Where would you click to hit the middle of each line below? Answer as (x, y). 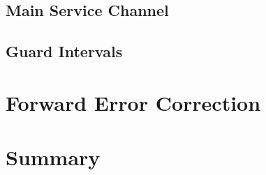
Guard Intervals (64, 51)
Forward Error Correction (133, 102)
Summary (53, 157)
